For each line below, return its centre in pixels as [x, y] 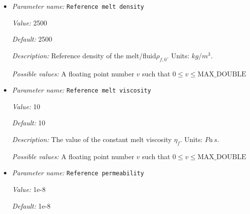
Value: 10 [26, 106]
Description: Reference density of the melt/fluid [84, 55]
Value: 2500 [29, 22]
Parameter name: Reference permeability [78, 173]
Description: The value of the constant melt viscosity [92, 139]
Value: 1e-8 [29, 189]
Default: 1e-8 [31, 205]
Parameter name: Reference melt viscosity [82, 90]
